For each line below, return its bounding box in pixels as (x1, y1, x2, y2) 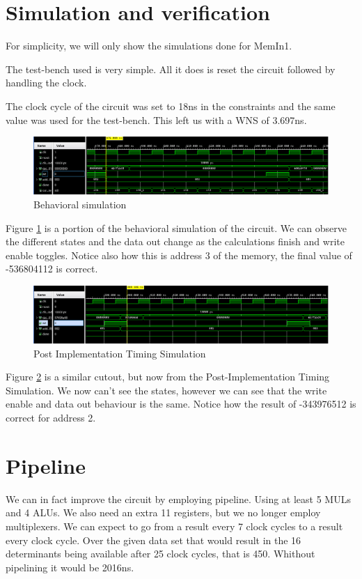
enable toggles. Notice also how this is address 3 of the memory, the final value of (6, 247, 352, 262)
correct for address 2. (6, 410, 96, 425)
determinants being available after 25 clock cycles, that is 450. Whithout (6, 546, 315, 561)
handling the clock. (6, 75, 87, 90)
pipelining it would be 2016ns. (6, 559, 134, 574)
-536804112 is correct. (6, 261, 98, 276)
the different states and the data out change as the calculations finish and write (6, 234, 345, 249)
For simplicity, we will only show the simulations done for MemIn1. (6, 38, 292, 53)
